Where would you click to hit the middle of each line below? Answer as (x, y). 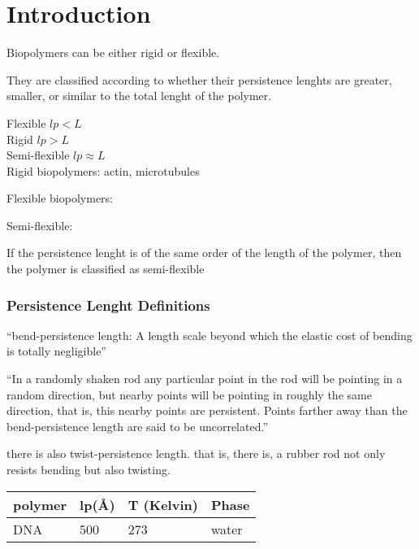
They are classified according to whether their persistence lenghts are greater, (199, 79)
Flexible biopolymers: (60, 198)
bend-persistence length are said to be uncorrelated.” (137, 426)
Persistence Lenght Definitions (108, 305)
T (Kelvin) (163, 504)
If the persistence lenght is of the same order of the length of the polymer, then (204, 253)
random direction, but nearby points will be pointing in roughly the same (189, 394)
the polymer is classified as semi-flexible (106, 269)
